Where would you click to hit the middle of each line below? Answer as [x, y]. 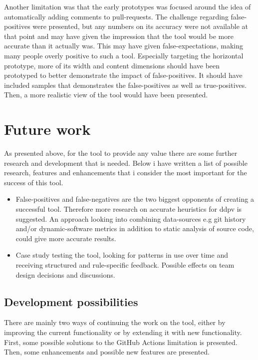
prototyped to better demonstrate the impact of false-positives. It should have [123, 75]
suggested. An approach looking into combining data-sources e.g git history [131, 218]
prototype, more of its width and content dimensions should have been [112, 65]
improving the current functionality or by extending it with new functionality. [123, 332]
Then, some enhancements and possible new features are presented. [107, 352]
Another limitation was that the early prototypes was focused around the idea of [128, 6]
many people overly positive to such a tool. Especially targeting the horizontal [124, 55]
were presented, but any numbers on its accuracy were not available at [140, 26]
